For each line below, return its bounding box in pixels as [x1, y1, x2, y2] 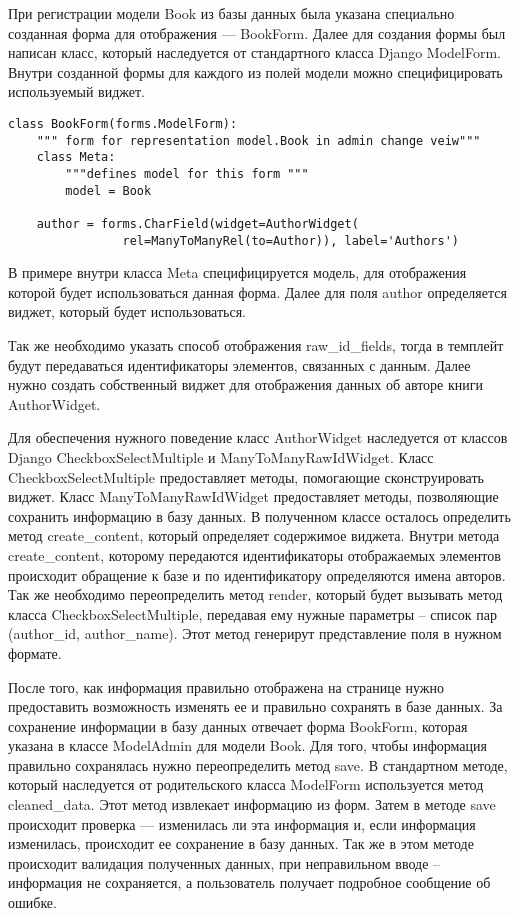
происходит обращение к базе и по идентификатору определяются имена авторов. [8, 564, 506, 585]
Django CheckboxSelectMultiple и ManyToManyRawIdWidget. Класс [8, 446, 434, 467]
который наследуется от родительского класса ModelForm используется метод [8, 774, 484, 795]
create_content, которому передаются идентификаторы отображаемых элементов [8, 544, 501, 565]
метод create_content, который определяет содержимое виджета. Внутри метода [8, 525, 500, 546]
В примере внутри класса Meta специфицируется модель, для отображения [8, 262, 467, 283]
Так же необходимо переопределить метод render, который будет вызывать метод [8, 584, 503, 605]
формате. [8, 642, 62, 663]
